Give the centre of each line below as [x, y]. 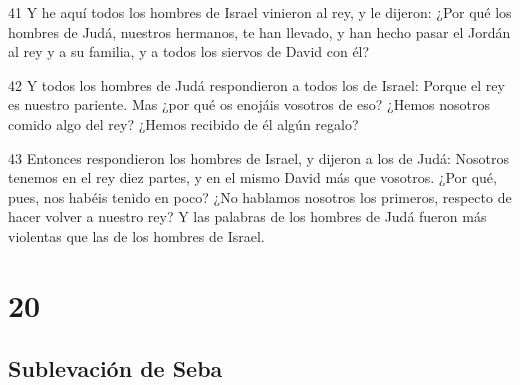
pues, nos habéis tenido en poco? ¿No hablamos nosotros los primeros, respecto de [260, 196]
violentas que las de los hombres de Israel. [136, 235]
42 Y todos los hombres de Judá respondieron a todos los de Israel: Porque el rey [256, 84]
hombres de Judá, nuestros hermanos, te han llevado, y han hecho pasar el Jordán [259, 31]
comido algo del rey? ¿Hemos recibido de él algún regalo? [183, 123]
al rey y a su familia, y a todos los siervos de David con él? [189, 51]
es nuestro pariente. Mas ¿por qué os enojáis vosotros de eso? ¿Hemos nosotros [249, 104]
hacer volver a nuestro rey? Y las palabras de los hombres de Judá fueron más [247, 216]
